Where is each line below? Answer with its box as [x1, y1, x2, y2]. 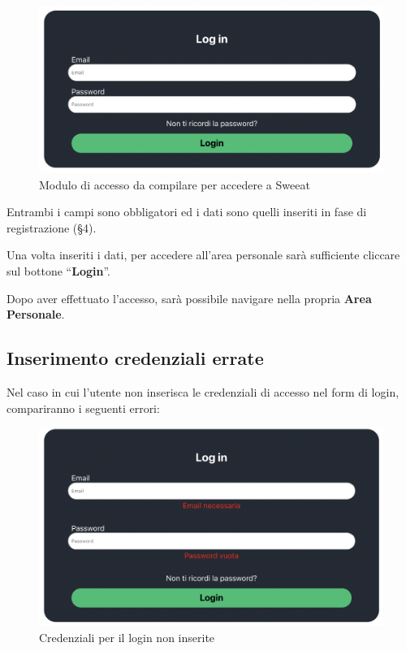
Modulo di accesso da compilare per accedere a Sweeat [39, 176, 310, 193]
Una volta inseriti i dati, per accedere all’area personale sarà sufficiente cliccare [6, 246, 400, 263]
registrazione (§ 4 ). [6, 219, 97, 236]
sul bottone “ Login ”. [6, 262, 110, 279]
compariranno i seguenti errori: [6, 399, 160, 416]
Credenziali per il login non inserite [39, 628, 215, 645]
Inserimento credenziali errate [6, 345, 264, 371]
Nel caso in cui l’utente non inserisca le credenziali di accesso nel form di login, [6, 383, 400, 400]
